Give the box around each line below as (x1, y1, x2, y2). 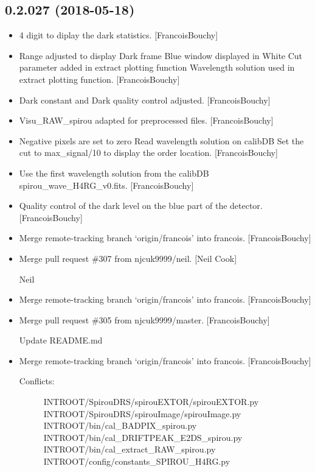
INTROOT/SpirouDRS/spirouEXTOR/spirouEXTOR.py (43, 395, 259, 408)
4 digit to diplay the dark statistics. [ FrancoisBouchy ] (19, 29, 218, 41)
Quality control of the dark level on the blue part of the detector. (19, 199, 263, 212)
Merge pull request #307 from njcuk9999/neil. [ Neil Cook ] (19, 252, 237, 264)
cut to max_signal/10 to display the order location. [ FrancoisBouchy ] (19, 146, 278, 159)
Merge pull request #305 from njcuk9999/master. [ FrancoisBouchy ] (19, 313, 270, 326)
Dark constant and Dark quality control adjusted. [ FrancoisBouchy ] (19, 93, 271, 106)
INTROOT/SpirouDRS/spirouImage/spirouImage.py (43, 407, 241, 420)
